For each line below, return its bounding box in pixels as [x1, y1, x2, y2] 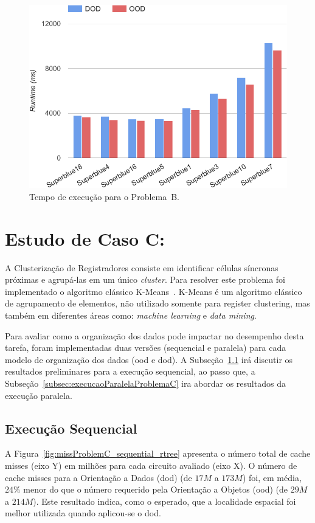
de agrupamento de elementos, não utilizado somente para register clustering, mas [5, 297, 310, 310]
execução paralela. [5, 389, 72, 401]
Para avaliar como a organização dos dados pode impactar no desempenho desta [5, 329, 304, 342]
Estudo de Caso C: [5, 226, 165, 251]
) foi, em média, [242, 471, 302, 483]
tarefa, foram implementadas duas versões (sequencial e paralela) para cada [5, 341, 286, 354]
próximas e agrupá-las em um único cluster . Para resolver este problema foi [5, 273, 285, 286]
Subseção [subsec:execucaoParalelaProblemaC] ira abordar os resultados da [5, 376, 286, 389]
